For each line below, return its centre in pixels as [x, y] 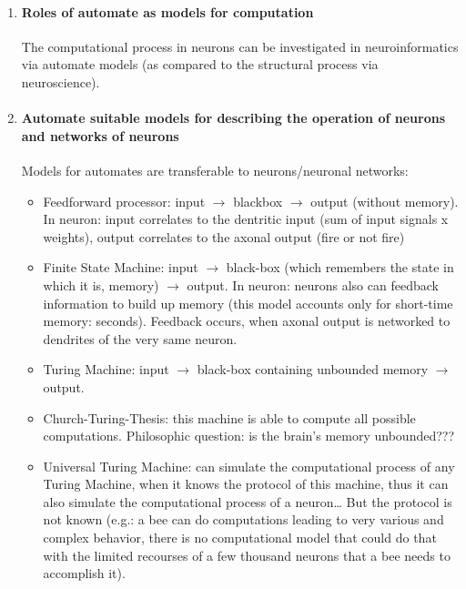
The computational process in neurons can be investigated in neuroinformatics [240, 46]
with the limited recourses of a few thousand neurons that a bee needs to [247, 555]
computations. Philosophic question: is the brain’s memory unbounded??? [249, 436]
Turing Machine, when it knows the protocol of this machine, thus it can [246, 484]
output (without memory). [385, 201]
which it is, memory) [101, 284]
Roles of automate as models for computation [167, 11]
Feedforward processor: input [124, 201]
